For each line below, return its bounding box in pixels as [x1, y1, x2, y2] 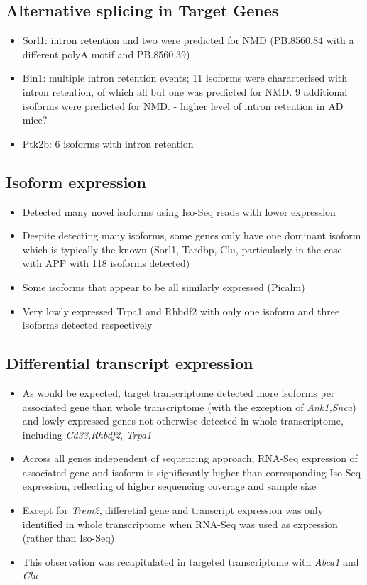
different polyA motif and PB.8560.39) [22, 46, 190, 61]
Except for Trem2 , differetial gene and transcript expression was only [22, 503, 324, 518]
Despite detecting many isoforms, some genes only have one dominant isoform [22, 228, 361, 243]
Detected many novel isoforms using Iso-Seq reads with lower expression [22, 204, 336, 219]
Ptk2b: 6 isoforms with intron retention [22, 136, 194, 151]
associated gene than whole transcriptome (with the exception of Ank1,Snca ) [22, 399, 356, 414]
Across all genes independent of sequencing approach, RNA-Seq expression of [22, 451, 358, 466]
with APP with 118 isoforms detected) [22, 256, 190, 270]
